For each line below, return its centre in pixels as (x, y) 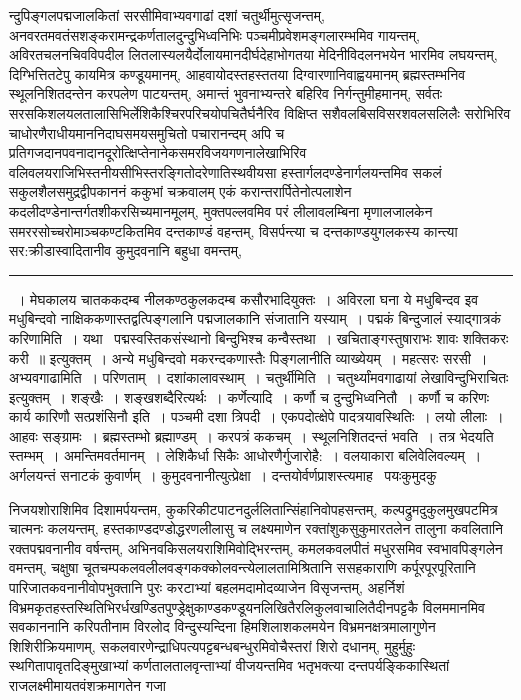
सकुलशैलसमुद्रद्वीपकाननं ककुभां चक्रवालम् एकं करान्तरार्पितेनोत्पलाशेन (180, 191)
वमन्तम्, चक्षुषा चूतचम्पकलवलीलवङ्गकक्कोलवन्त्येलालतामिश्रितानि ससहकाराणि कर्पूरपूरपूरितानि (242, 567)
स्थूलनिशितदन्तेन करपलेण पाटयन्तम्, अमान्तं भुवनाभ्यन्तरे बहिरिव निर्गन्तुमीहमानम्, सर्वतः (226, 93)
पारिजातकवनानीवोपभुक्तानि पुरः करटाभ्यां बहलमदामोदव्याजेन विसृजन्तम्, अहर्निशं (207, 587)
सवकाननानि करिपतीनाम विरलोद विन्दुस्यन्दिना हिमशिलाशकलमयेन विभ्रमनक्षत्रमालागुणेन (222, 626)
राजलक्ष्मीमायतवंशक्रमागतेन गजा (88, 685)
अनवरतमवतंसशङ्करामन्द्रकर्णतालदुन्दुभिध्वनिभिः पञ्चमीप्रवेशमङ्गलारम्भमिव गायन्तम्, (214, 34)
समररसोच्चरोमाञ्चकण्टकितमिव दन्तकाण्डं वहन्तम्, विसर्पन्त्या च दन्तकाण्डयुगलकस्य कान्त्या (233, 230)
